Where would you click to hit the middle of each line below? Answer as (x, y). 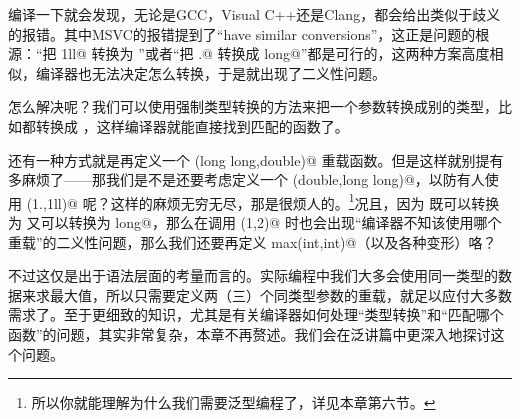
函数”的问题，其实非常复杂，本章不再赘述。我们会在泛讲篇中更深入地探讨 (249, 333)
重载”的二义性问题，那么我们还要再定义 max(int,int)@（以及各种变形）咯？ (252, 241)
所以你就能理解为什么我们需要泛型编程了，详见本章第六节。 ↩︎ (233, 402)
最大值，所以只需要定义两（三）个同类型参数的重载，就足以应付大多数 (280, 294)
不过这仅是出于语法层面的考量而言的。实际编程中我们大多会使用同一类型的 (253, 275)
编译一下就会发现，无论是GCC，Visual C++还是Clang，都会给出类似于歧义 (254, 14)
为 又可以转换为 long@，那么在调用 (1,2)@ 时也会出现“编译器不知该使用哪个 (255, 222)
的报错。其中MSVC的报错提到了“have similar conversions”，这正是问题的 (242, 33)
